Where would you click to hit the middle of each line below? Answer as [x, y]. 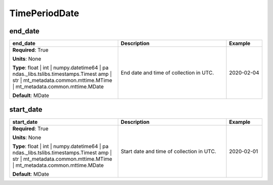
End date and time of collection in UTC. [167, 73]
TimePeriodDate [44, 13]
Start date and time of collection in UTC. [168, 151]
